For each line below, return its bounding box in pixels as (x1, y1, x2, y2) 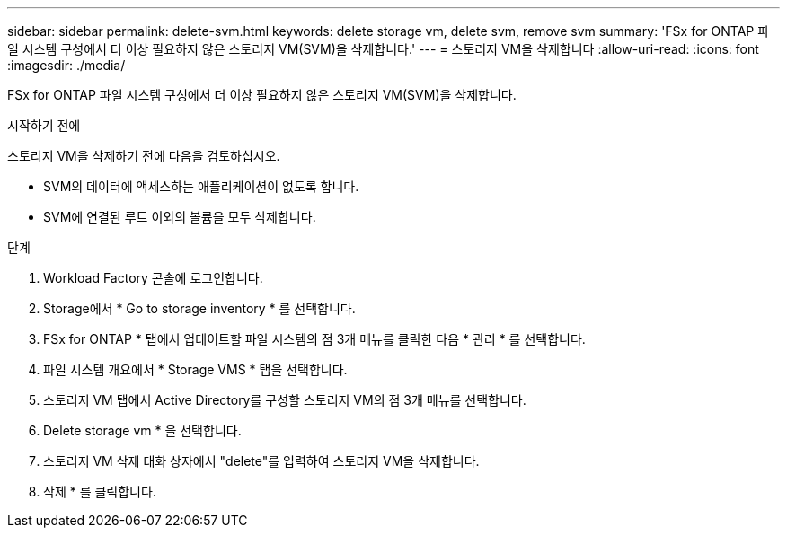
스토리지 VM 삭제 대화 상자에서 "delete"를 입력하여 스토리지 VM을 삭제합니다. (43, 453, 480, 469)
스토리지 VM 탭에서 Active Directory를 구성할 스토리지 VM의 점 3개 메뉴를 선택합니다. (43, 392, 526, 408)
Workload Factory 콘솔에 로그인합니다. (43, 270, 263, 285)
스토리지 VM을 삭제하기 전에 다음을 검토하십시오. (7, 148, 280, 163)
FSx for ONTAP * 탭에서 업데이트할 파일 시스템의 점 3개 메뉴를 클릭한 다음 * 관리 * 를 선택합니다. (43, 331, 586, 346)
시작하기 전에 (7, 118, 81, 133)
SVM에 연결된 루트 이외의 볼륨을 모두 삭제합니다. (43, 209, 316, 224)
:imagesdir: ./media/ (7, 57, 126, 73)
